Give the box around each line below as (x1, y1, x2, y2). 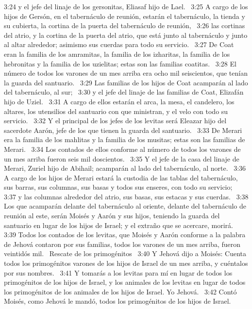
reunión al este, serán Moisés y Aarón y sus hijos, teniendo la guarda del (4, 211, 220, 221)
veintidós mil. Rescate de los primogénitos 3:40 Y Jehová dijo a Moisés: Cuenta (4, 248, 246, 259)
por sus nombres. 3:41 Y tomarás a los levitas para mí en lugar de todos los (4, 267, 233, 277)
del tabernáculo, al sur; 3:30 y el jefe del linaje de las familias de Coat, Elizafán (4, 87, 244, 97)
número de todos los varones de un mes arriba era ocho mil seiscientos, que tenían (4, 68, 248, 78)
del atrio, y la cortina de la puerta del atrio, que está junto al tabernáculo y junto (4, 30, 248, 40)
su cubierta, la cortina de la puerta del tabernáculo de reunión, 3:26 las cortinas (4, 20, 245, 31)
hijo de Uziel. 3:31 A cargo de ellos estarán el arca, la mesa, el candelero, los (4, 96, 235, 106)
